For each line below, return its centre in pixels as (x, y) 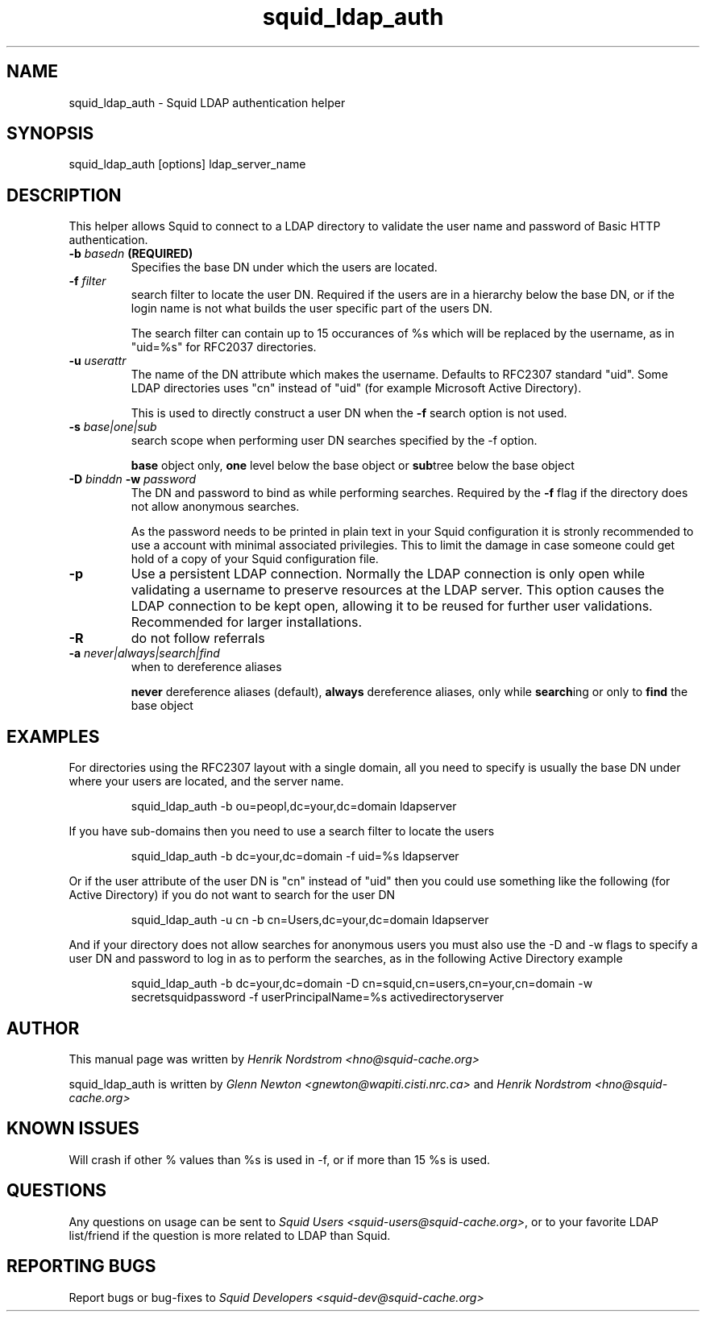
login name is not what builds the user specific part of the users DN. (311, 309)
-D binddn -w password (133, 479)
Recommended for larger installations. (247, 622)
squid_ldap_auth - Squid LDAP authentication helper (207, 102)
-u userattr (98, 361)
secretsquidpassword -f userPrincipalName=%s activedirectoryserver (318, 997)
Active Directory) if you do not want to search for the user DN (232, 895)
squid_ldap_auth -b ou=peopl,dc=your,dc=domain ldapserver (294, 806)
